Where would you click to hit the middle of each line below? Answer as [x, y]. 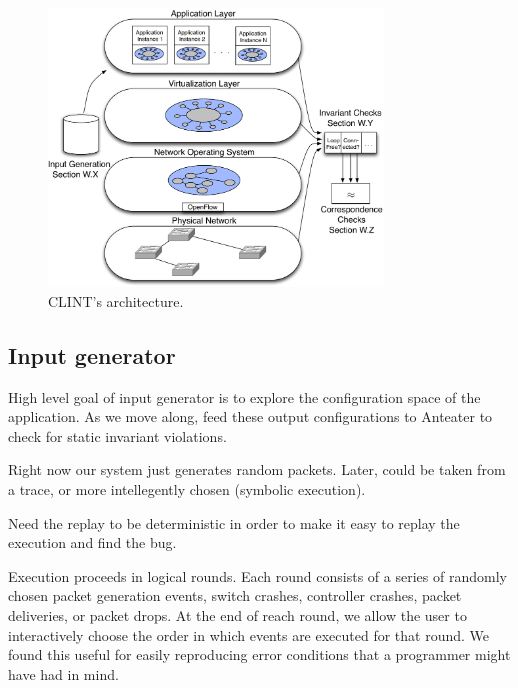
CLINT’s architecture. [116, 300]
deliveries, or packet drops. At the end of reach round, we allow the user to [237, 614]
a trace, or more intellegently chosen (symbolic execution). [187, 489]
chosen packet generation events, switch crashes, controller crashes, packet [235, 595]
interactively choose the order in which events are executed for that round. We [249, 634]
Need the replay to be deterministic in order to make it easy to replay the [234, 522]
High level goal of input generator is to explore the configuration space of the [244, 396]
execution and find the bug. [92, 542]
